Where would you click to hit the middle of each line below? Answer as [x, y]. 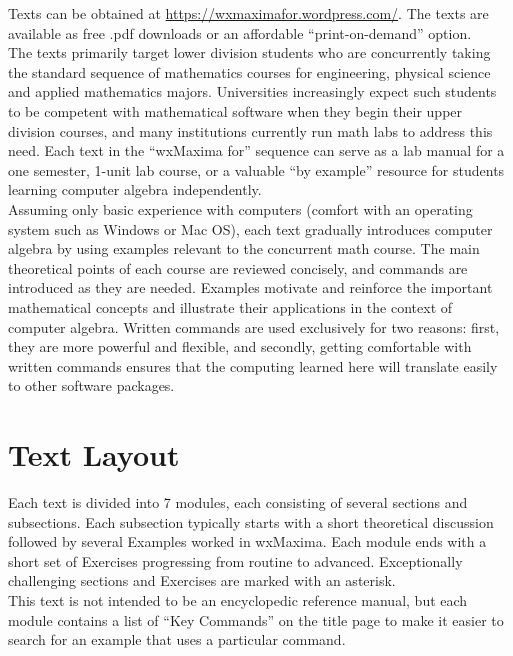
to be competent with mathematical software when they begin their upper [235, 110]
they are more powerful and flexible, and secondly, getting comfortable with [240, 346]
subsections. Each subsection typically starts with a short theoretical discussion [251, 521]
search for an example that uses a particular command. [177, 639]
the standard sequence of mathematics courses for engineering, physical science [249, 71]
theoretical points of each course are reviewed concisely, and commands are [238, 267]
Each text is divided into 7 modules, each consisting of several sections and [238, 502]
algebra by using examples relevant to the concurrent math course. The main [244, 248]
